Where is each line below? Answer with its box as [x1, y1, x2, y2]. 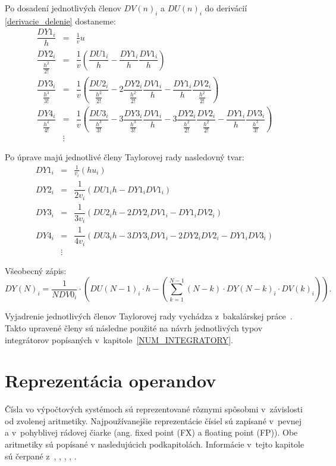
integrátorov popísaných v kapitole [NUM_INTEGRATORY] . [5, 333, 233, 346]
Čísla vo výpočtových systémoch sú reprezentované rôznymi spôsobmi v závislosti [5, 403, 303, 415]
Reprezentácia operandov [5, 368, 216, 393]
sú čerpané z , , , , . [5, 449, 77, 462]
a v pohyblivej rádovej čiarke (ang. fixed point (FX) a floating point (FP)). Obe [5, 426, 298, 439]
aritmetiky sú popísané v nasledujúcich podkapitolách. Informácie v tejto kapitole [5, 438, 304, 451]
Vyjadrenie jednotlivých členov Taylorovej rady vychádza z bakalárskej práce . [5, 310, 293, 322]
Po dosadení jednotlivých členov [5, 2, 121, 14]
